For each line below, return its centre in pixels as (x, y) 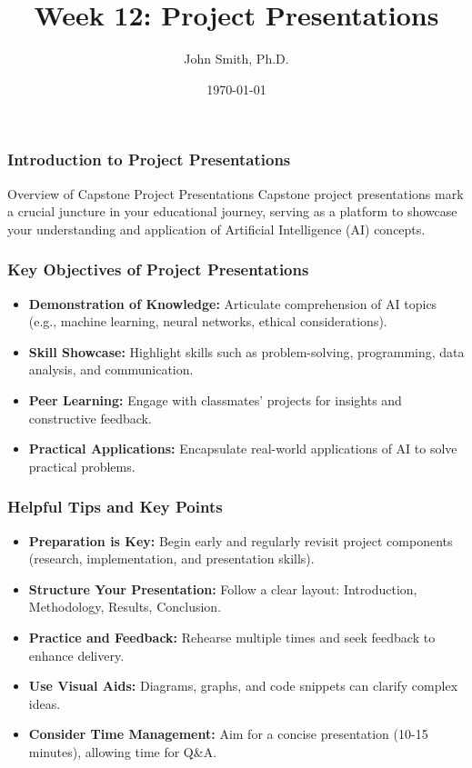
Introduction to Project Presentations (149, 160)
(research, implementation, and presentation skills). (171, 559)
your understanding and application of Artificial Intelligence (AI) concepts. (216, 229)
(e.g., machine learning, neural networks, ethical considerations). (208, 321)
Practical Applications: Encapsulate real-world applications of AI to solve (243, 449)
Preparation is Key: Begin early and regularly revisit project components (241, 540)
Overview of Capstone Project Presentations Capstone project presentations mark (236, 193)
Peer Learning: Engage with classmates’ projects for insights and (215, 399)
